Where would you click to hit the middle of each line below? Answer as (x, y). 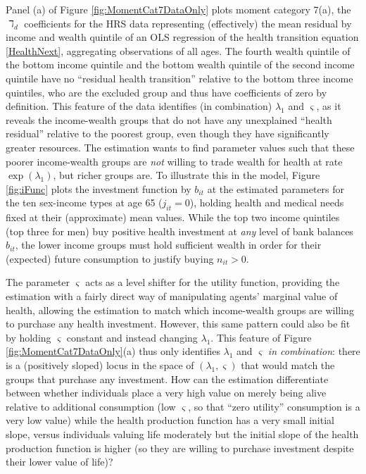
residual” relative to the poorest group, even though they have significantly (168, 133)
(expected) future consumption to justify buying (110, 258)
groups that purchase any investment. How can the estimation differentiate (167, 379)
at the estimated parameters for (276, 188)
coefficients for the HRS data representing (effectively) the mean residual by (188, 23)
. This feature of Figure (261, 337)
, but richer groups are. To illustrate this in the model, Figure (187, 175)
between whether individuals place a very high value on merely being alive (166, 393)
